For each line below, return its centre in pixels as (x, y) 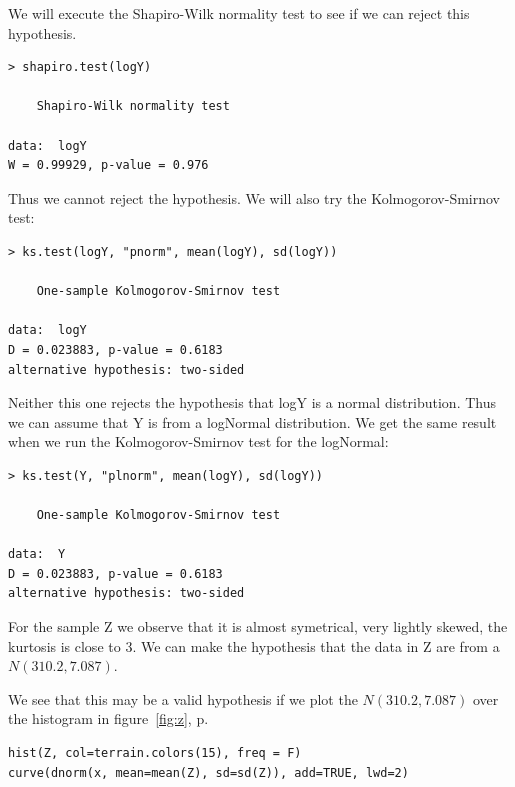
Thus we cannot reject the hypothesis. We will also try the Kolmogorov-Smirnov (254, 197)
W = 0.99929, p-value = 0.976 (108, 165)
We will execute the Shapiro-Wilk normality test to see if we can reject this (239, 13)
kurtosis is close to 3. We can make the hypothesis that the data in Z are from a (254, 645)
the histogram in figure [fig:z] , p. (108, 718)
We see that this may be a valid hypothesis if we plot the (183, 698)
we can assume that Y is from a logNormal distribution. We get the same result (252, 421)
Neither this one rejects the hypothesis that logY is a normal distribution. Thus (252, 402)
